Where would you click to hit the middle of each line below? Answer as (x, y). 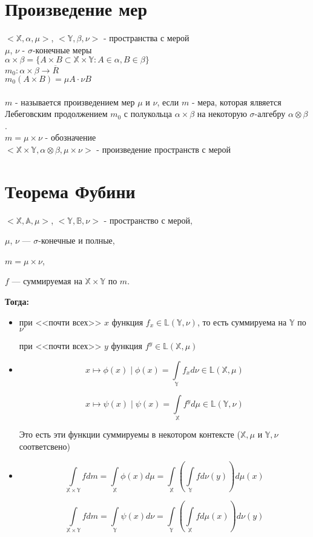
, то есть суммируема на (242, 322)
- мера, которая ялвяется (236, 102)
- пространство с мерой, (148, 220)
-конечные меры (62, 49)
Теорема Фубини (70, 191)
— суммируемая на (47, 281)
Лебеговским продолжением (56, 114)
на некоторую (222, 114)
